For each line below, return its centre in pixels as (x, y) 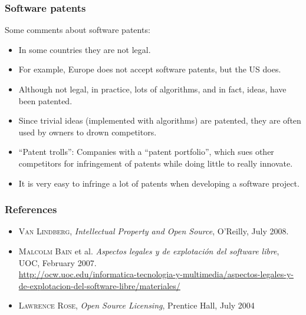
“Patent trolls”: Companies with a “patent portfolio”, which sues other (146, 152)
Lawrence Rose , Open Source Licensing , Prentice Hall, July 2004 (136, 305)
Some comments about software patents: (78, 30)
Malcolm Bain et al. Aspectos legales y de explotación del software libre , (149, 251)
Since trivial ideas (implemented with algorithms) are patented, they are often (160, 120)
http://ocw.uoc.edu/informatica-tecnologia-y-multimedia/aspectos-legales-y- (156, 274)
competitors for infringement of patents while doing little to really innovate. (156, 163)
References (31, 209)
